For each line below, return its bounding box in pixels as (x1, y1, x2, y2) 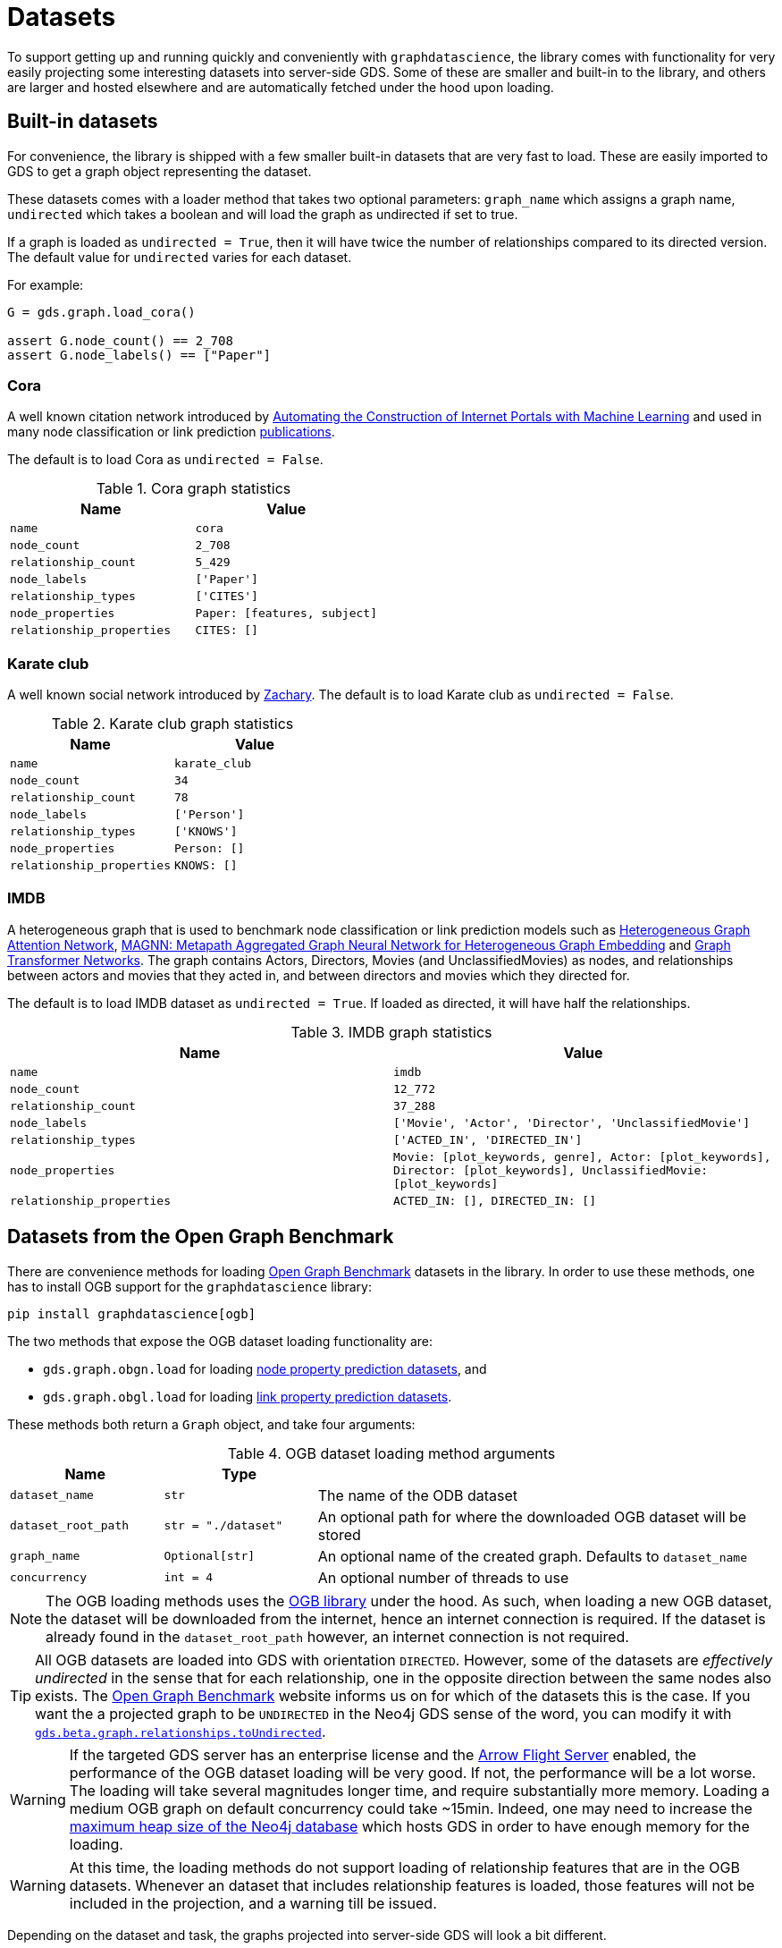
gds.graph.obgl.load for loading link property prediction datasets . (43, 1388, 452, 1404)
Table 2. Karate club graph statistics (51, 715, 294, 733)
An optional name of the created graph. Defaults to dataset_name (317, 1546, 747, 1565)
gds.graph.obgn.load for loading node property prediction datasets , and (43, 1360, 487, 1376)
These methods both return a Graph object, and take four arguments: (7, 1416, 416, 1432)
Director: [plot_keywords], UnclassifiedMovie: (393, 1163, 709, 1177)
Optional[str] (164, 1549, 256, 1563)
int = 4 (164, 1571, 214, 1585)
